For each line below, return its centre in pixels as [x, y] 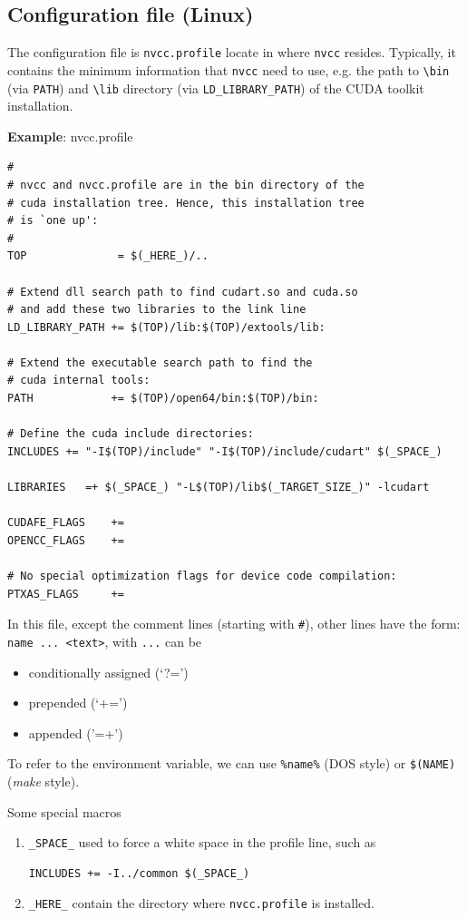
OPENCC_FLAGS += [66, 540]
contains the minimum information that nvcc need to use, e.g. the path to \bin [229, 69]
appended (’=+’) [76, 732]
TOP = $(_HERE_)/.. [108, 256]
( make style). [44, 781]
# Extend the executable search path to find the [160, 362]
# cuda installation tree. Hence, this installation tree [186, 203]
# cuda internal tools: [79, 381]
